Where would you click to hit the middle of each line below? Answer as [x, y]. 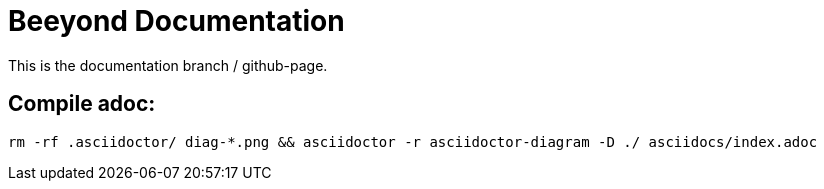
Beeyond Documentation [176, 21]
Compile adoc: [82, 104]
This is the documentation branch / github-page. [168, 65]
